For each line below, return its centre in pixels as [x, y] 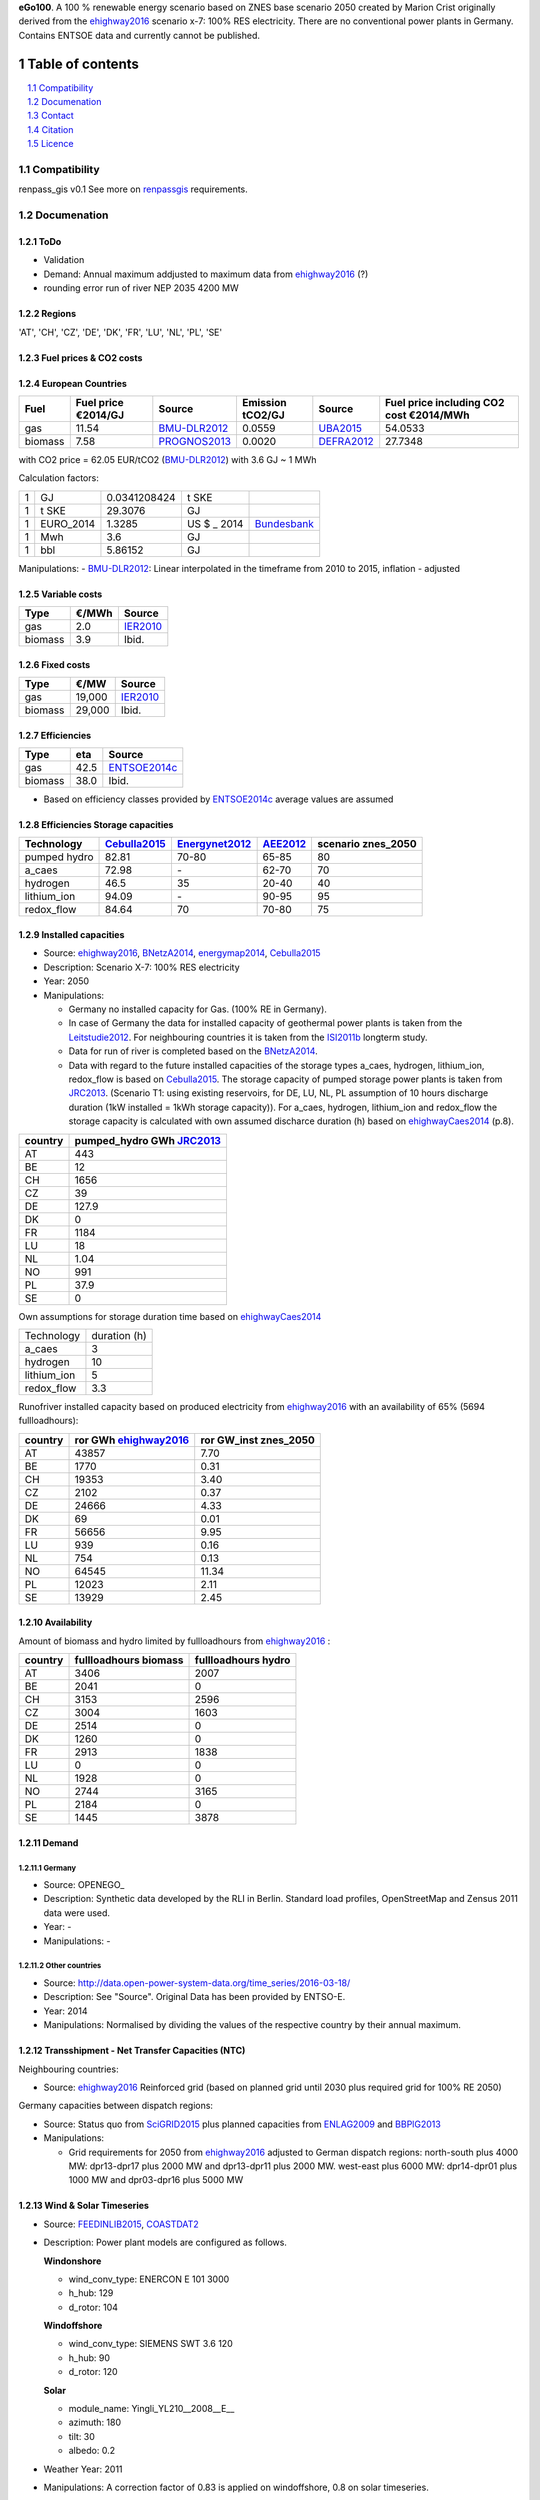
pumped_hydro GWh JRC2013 [148, 1140]
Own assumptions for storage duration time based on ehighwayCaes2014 [170, 1316]
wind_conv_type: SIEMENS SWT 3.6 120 [151, 2344]
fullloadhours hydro [242, 1660]
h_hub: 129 [91, 2293]
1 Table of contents [78, 63]
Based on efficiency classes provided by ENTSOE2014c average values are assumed [218, 799]
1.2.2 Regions [47, 314]
